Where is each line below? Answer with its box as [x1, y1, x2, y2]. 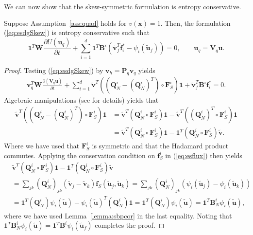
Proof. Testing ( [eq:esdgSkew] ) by [4, 65, 103, 75]
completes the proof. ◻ [95, 220, 165, 230]
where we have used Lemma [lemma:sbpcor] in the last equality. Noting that [4, 210, 232, 220]
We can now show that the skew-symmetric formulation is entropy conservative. [4, 1, 241, 11]
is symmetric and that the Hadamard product [92, 141, 229, 151]
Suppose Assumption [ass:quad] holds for [4, 18, 127, 28]
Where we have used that [4, 141, 80, 151]
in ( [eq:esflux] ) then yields [165, 150, 242, 160]
